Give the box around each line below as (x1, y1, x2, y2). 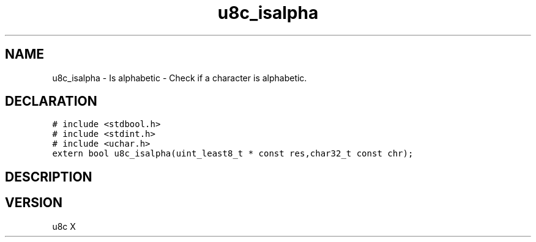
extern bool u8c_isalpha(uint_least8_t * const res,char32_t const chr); (52, 148, 414, 159)
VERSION (5, 195, 63, 211)
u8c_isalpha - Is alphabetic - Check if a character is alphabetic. (52, 72, 307, 83)
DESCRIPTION (5, 169, 92, 185)
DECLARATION (5, 94, 97, 109)
